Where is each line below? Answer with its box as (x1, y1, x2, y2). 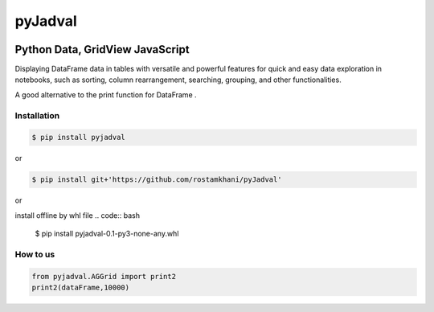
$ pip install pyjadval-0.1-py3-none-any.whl (35, 229, 179, 239)
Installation (14, 109, 60, 121)
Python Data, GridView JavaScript (14, 43, 190, 56)
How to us (14, 248, 55, 260)
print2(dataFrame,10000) (31, 283, 130, 293)
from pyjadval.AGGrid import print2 (31, 272, 177, 281)
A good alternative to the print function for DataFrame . (14, 89, 197, 100)
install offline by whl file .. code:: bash (14, 210, 141, 220)
